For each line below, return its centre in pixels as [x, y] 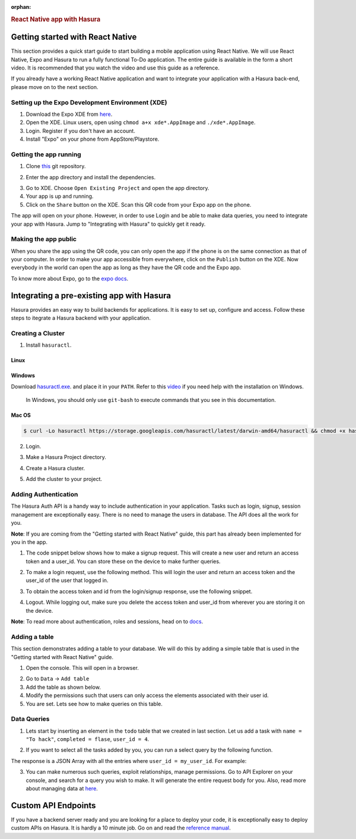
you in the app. [29, 542]
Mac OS [21, 415]
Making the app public [44, 239]
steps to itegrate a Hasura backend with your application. [81, 318]
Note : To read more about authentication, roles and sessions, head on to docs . [107, 622]
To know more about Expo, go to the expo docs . [70, 278]
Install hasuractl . [49, 345]
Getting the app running [46, 154]
